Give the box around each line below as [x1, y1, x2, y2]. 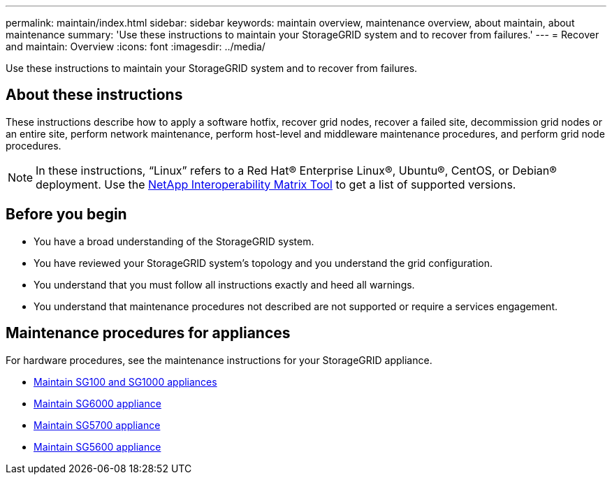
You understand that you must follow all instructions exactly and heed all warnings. [34, 278, 415, 291]
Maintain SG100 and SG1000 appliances [34, 375, 217, 388]
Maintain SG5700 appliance [34, 419, 161, 431]
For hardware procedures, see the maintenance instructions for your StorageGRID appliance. [6, 354, 432, 366]
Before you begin [6, 205, 127, 224]
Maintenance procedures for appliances [6, 324, 291, 342]
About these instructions [6, 86, 183, 104]
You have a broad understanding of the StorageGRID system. [34, 235, 314, 247]
